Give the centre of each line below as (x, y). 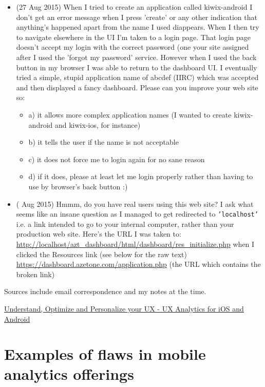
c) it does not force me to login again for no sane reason (117, 159)
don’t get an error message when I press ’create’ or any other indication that (137, 17)
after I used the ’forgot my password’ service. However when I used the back (136, 57)
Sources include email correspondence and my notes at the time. (105, 291)
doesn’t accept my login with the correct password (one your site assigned (132, 47)
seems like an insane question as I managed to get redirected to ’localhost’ (137, 214)
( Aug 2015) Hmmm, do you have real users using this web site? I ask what (135, 204)
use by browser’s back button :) (78, 186)
